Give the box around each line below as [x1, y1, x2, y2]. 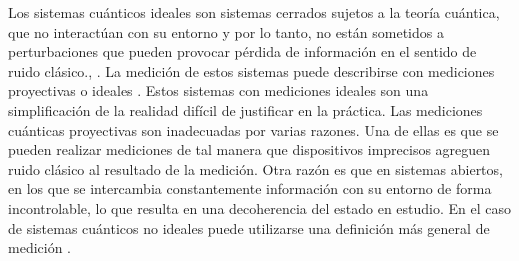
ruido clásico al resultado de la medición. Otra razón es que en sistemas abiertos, [8, 158, 503, 179]
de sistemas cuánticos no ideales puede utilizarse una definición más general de [8, 217, 490, 238]
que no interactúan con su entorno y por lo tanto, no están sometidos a [8, 21, 444, 42]
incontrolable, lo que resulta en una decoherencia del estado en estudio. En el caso [8, 197, 512, 218]
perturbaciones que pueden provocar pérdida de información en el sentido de [8, 41, 477, 62]
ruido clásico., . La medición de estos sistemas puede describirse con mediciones [8, 60, 495, 81]
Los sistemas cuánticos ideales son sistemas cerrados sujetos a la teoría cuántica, [8, 2, 500, 22]
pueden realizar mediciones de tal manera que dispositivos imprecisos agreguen [8, 139, 491, 160]
